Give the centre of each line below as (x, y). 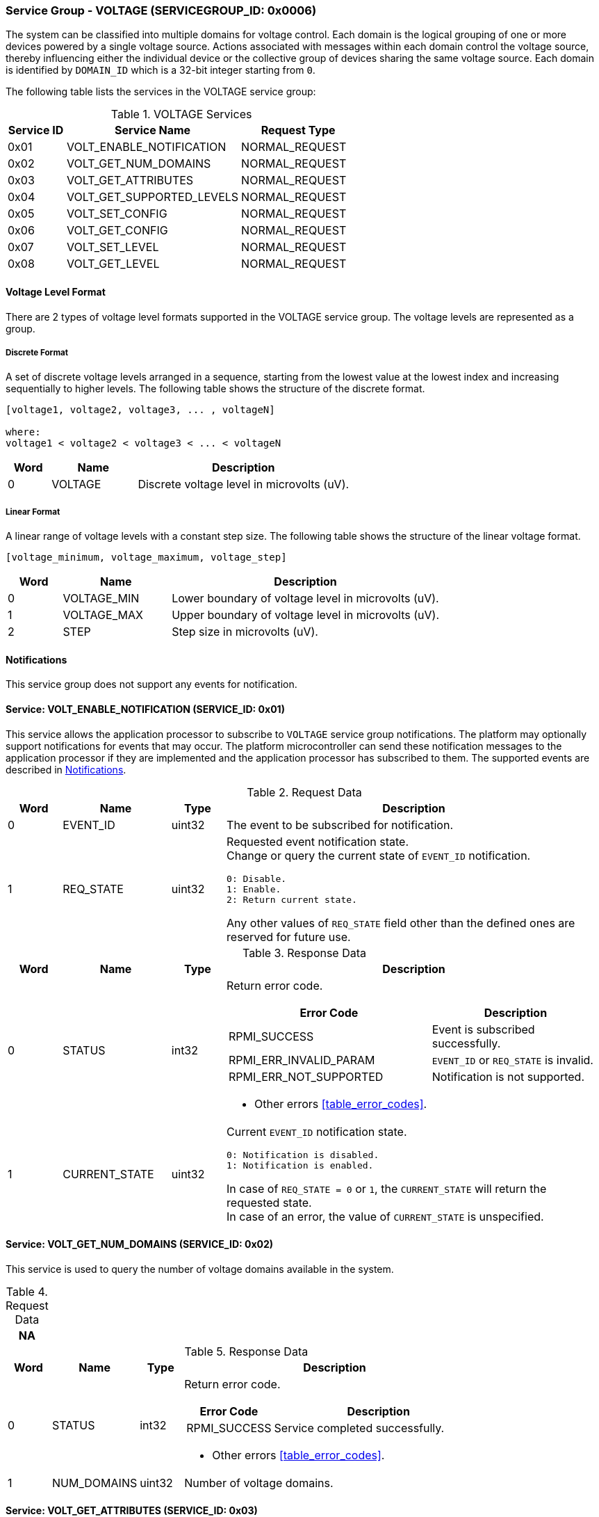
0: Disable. (257, 878)
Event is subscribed (483, 1029)
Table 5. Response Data (246, 1351)
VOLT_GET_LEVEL (113, 264)
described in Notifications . (66, 769)
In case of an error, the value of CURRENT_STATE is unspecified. (385, 1216)
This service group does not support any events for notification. (151, 684)
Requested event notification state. (318, 841)
